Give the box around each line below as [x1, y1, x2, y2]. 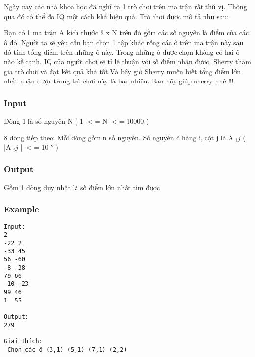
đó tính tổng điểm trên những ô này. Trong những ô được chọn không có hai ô [4, 47, 240, 57]
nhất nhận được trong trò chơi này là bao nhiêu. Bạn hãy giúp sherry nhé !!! [4, 76, 234, 86]
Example [4, 203, 39, 215]
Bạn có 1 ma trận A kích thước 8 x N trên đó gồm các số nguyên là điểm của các [4, 27, 249, 38]
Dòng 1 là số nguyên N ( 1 [4, 115, 84, 126]
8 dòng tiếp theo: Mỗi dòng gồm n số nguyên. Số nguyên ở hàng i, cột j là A [4, 132, 233, 142]
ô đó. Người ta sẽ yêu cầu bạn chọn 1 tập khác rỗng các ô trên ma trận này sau [4, 37, 244, 47]
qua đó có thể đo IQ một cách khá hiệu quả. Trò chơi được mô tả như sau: [4, 11, 229, 21]
